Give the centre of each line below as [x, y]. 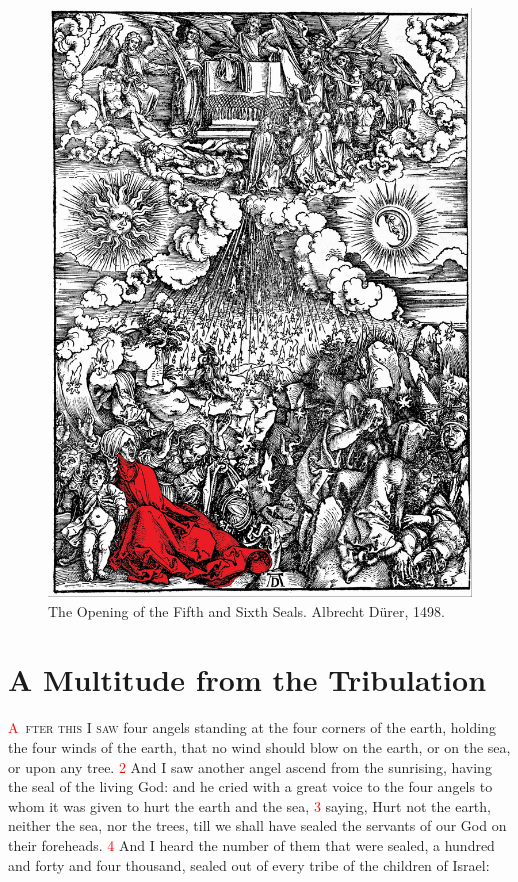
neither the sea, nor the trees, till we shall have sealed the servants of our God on [257, 825]
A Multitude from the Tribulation [247, 679]
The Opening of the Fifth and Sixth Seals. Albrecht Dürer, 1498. [246, 610]
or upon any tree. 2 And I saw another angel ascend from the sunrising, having [250, 766]
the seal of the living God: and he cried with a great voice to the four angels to [250, 786]
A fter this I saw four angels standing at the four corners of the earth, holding [252, 727]
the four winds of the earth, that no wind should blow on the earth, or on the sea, [259, 747]
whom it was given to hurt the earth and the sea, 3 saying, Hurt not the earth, [249, 805]
